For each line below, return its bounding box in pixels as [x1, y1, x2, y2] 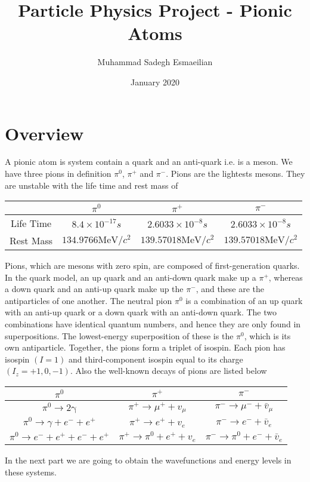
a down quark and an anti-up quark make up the [5, 283, 184, 295]
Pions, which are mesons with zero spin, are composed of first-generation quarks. [5, 259, 300, 272]
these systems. [5, 465, 57, 478]
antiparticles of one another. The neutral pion [5, 294, 172, 306]
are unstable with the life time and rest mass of [5, 179, 178, 191]
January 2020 [131, 75, 179, 88]
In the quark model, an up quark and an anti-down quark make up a [5, 271, 256, 283]
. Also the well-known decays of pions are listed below [70, 364, 267, 377]
